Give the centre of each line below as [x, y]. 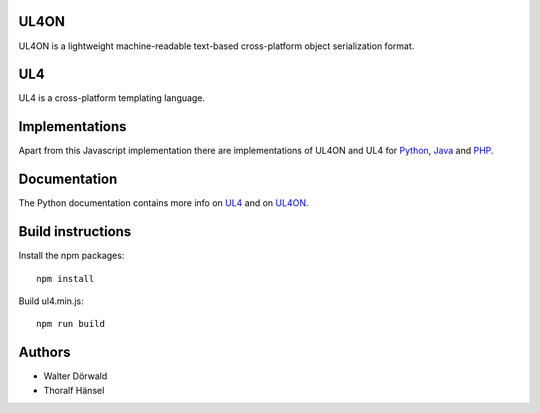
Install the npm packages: [71, 256]
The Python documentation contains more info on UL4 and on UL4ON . [163, 203]
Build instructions [75, 231]
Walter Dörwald [75, 376]
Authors [44, 352]
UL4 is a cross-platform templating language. [111, 98]
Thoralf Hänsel [74, 390]
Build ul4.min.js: [51, 301]
